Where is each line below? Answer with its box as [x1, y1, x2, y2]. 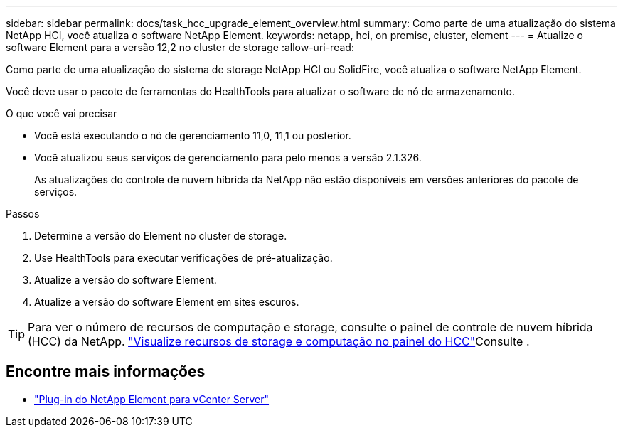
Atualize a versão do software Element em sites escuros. [34, 296, 299, 308]
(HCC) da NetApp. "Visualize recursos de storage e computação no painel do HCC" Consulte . [28, 334, 530, 348]
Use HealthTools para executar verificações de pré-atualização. [34, 252, 333, 264]
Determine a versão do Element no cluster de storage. [34, 230, 287, 242]
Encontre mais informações [6, 363, 206, 381]
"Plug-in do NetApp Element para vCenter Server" [34, 392, 270, 405]
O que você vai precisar [6, 107, 117, 119]
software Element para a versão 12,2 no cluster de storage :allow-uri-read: [6, 41, 354, 53]
